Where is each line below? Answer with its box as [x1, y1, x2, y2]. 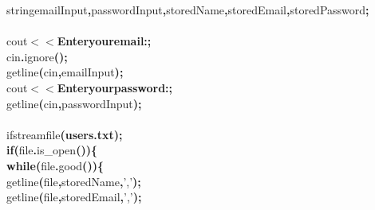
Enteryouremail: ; [57, 33, 152, 49]
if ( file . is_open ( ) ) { [6, 142, 97, 158]
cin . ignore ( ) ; [6, 48, 68, 64]
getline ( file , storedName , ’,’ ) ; [6, 173, 141, 189]
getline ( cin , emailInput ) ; [6, 64, 124, 80]
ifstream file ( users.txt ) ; [6, 126, 123, 142]
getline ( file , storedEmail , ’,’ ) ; [6, 189, 142, 205]
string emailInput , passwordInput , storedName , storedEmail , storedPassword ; [6, 2, 369, 17]
